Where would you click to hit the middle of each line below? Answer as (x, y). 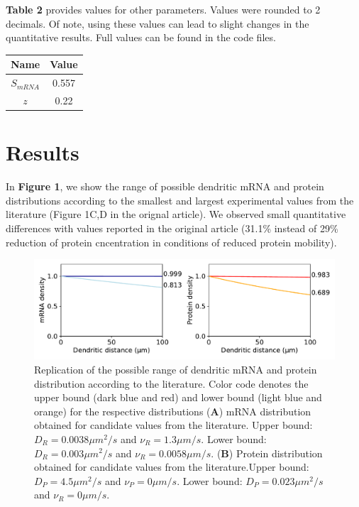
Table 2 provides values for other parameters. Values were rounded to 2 (163, 9)
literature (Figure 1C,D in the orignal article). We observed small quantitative (176, 214)
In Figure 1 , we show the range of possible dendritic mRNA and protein (165, 186)
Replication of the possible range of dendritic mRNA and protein (176, 369)
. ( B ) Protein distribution (267, 453)
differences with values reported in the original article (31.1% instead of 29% (172, 228)
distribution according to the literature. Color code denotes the (171, 383)
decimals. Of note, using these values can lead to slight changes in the (158, 23)
